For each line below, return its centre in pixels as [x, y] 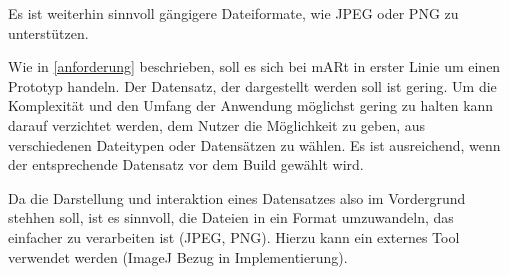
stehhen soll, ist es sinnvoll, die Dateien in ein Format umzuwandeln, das [231, 217]
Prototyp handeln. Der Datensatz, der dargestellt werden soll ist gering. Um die [252, 85]
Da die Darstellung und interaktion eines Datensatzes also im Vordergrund [237, 197]
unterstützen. [48, 32]
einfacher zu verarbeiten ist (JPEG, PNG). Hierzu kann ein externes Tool [234, 236]
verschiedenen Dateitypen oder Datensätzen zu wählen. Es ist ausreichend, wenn [254, 144]
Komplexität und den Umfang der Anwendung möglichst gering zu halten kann [251, 105]
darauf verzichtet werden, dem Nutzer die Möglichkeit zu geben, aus [217, 124]
